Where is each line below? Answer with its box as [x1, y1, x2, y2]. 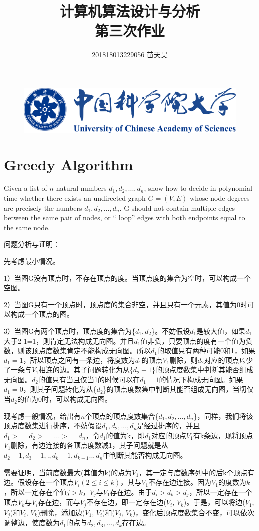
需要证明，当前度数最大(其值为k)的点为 [4, 467, 132, 477]
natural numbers [56, 183, 107, 193]
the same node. [4, 222, 50, 232]
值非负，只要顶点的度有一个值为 [140, 335, 246, 346]
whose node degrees [190, 192, 250, 203]
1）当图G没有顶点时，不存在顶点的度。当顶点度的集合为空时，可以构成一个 [4, 272, 251, 283]
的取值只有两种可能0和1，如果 [157, 345, 255, 355]
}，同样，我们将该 [193, 410, 253, 421]
